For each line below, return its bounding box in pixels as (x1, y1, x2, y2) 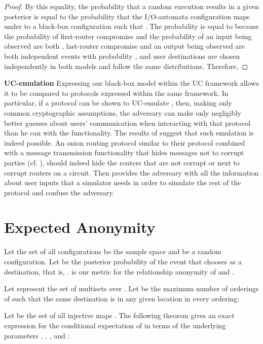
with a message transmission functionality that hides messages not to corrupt (4, 147, 244, 158)
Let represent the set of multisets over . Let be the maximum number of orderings (4, 283, 259, 294)
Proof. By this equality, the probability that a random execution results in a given (4, 1, 259, 11)
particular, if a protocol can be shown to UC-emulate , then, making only (4, 97, 232, 108)
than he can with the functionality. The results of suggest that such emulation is (4, 127, 254, 138)
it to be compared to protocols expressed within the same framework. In (4, 87, 229, 98)
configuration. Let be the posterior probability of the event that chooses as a (4, 256, 242, 266)
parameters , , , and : (4, 330, 70, 340)
